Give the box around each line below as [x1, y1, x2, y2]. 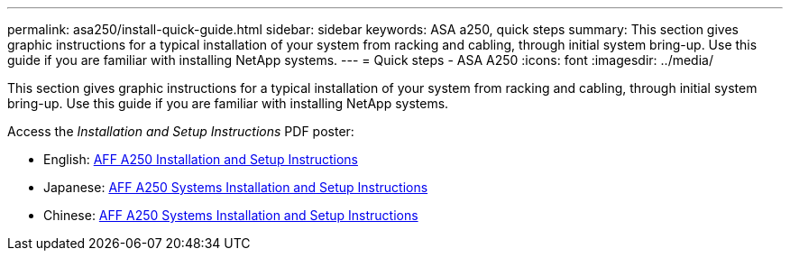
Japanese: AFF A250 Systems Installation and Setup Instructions [43, 180, 428, 195]
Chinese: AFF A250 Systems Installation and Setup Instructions [43, 207, 418, 223]
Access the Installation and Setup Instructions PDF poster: [7, 124, 354, 139]
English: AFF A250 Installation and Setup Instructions [43, 152, 358, 167]
